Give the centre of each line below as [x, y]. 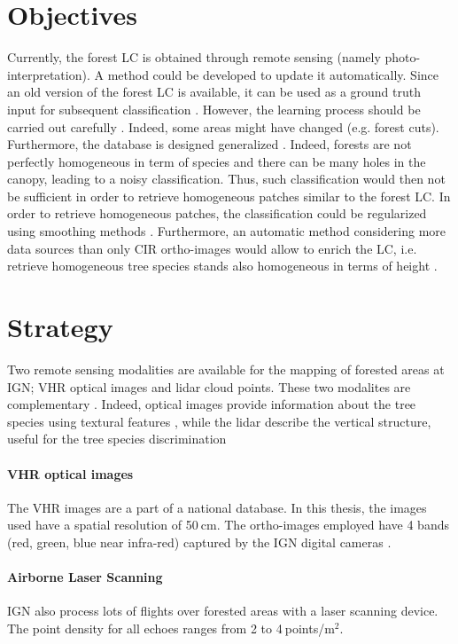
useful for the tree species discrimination [117, 439]
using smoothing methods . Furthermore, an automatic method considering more [227, 231]
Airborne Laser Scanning [85, 577]
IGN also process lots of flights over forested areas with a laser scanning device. [223, 611]
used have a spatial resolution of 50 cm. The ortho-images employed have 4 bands [228, 525]
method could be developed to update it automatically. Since [273, 74]
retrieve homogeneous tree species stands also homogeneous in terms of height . [222, 266]
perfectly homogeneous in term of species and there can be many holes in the [217, 161]
